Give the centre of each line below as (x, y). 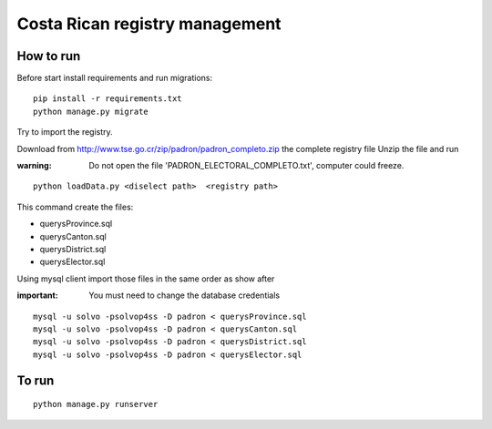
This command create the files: (75, 207)
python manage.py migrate (91, 111)
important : (37, 295)
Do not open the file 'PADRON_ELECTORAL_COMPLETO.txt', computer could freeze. (246, 166)
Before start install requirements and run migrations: (115, 78)
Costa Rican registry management (149, 24)
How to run (49, 56)
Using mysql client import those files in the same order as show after (146, 279)
